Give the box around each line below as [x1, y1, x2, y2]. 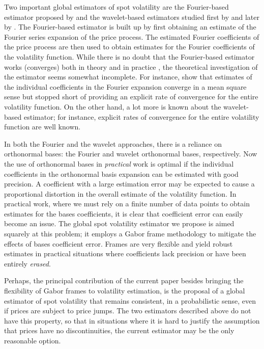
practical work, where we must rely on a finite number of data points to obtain [4, 198, 250, 209]
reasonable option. [4, 335, 61, 345]
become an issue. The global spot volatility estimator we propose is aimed [4, 218, 234, 229]
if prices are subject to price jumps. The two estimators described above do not [4, 305, 251, 316]
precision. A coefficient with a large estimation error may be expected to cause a [4, 178, 255, 189]
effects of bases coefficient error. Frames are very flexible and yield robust [4, 238, 233, 249]
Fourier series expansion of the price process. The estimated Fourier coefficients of [4, 31, 259, 42]
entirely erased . [4, 258, 51, 269]
